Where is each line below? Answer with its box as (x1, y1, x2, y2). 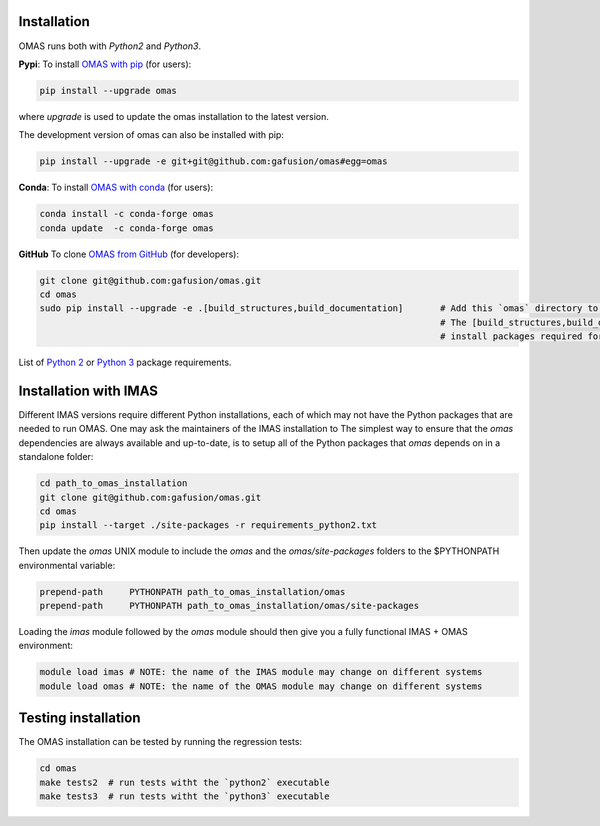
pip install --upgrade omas (39, 85, 177, 96)
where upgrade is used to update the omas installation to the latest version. (18, 110, 329, 122)
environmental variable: (18, 559, 116, 571)
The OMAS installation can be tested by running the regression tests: (18, 736, 303, 748)
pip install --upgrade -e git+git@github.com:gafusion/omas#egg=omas (39, 156, 388, 167)
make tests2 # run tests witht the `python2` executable (39, 776, 330, 788)
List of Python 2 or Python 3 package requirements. (18, 356, 232, 369)
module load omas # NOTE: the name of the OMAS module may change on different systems (39, 680, 483, 692)
